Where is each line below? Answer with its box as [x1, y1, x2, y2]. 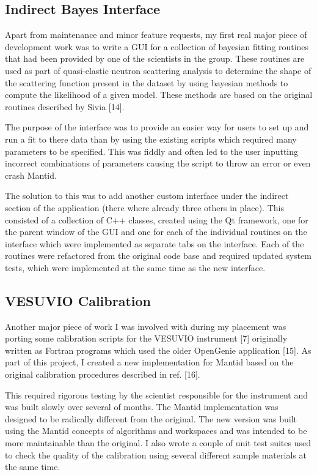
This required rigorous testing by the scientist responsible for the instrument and [5, 388, 308, 401]
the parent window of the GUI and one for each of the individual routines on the [5, 225, 307, 238]
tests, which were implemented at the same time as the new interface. [5, 261, 266, 274]
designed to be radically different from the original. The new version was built [5, 412, 297, 425]
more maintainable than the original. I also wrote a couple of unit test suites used [5, 436, 311, 449]
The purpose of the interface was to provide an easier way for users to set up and [5, 121, 309, 133]
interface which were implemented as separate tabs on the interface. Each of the [5, 237, 304, 250]
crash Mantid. [5, 168, 57, 181]
